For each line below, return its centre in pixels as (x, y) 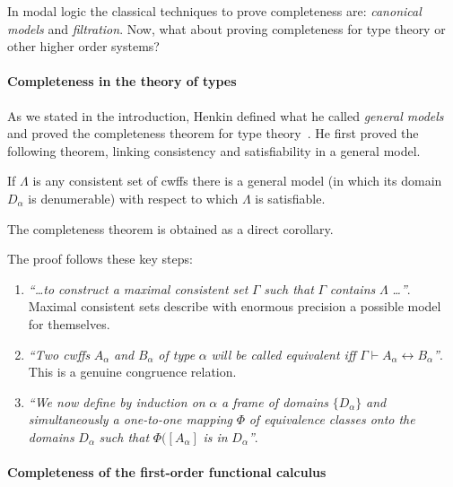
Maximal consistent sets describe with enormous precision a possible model (235, 306)
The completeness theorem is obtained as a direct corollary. (170, 228)
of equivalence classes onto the (332, 419)
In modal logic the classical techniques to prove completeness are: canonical (214, 11)
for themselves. (69, 323)
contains (353, 288)
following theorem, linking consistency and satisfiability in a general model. (214, 150)
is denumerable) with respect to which (133, 198)
